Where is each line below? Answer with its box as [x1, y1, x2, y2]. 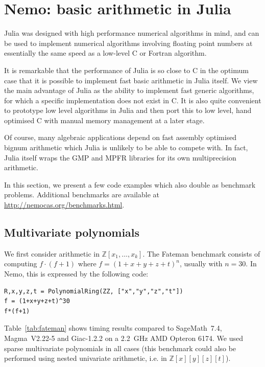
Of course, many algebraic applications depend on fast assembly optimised [4, 132, 237, 143]
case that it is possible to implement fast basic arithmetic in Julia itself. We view [4, 75, 258, 85]
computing [4, 258, 37, 269]
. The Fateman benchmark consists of [142, 248, 260, 259]
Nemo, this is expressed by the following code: [4, 268, 149, 279]
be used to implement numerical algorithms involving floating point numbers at [4, 37, 253, 48]
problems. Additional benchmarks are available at [4, 189, 160, 200]
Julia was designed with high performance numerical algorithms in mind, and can [4, 28, 259, 38]
